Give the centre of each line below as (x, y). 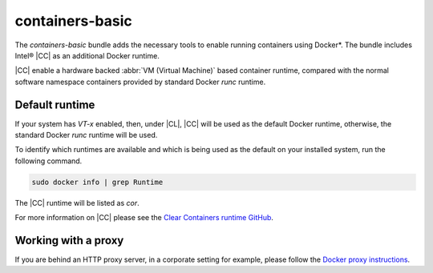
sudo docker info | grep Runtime (97, 182)
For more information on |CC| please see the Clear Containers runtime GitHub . (144, 218)
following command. (49, 161)
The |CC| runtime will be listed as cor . (77, 203)
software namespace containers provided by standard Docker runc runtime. (140, 82)
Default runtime (55, 104)
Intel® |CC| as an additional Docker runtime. (87, 55)
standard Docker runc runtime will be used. (86, 135)
